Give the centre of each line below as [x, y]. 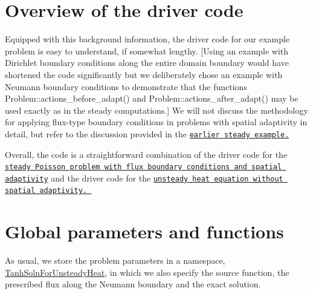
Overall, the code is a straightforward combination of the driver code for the [146, 154]
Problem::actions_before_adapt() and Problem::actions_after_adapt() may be [152, 98]
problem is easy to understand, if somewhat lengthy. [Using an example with [147, 51]
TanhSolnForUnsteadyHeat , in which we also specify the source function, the [147, 272]
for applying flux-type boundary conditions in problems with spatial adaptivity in [156, 122]
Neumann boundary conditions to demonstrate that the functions [126, 86]
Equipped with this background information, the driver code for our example [147, 39]
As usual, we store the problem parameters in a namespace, [115, 260]
